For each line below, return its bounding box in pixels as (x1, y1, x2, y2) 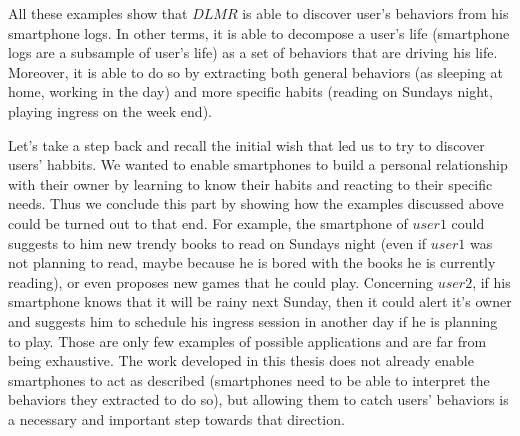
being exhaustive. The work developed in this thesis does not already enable (8, 350, 474, 371)
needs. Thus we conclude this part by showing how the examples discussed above (8, 193, 504, 214)
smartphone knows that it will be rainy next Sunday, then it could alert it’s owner (8, 291, 512, 312)
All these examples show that (8, 3, 188, 23)
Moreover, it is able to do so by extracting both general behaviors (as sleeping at (8, 61, 503, 82)
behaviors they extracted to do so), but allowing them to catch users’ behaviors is (8, 389, 509, 410)
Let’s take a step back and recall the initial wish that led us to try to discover (8, 134, 485, 155)
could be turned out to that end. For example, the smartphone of (8, 212, 408, 233)
